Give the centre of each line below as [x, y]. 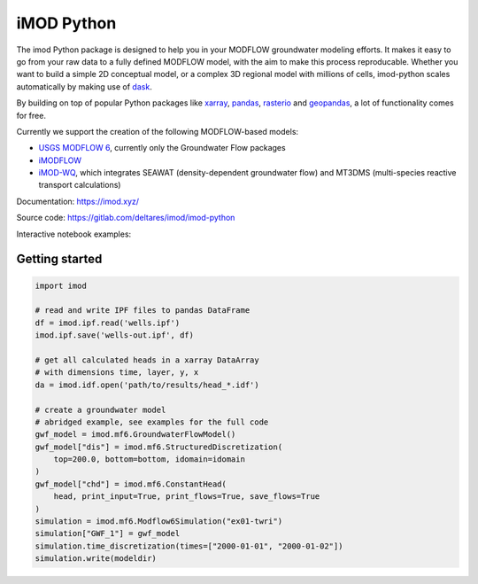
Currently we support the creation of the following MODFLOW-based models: [158, 131]
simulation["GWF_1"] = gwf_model [108, 533]
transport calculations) [80, 185]
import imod [61, 285]
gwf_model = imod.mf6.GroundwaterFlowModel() [135, 435]
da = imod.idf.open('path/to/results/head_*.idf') [147, 385]
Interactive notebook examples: [74, 234]
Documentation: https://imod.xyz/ [78, 201]
